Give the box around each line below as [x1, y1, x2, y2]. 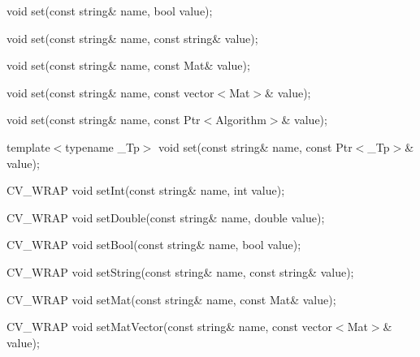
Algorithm [215, 111, 266, 128]
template [6, 138, 50, 155]
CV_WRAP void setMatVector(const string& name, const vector [6, 318, 332, 335]
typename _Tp [65, 138, 140, 155]
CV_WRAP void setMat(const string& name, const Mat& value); [6, 290, 336, 308]
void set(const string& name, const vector [6, 84, 214, 101]
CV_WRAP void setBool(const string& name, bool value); [6, 236, 301, 253]
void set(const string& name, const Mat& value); [6, 57, 250, 74]
